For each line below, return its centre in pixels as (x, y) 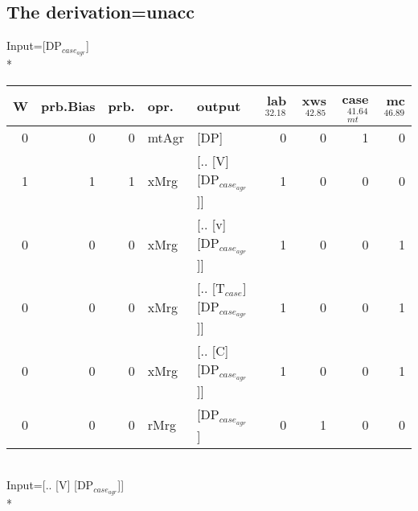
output (219, 105)
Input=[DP (34, 45)
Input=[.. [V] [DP (50, 485)
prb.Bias (68, 105)
